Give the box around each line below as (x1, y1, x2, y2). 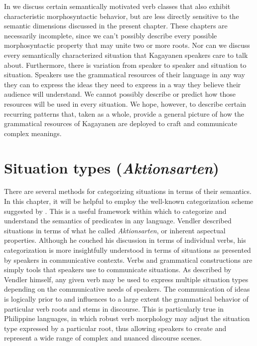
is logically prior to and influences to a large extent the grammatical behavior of (4, 293, 249, 304)
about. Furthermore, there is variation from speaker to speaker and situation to (4, 59, 247, 70)
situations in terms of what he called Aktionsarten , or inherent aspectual (4, 225, 226, 235)
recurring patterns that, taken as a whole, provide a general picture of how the (4, 108, 244, 119)
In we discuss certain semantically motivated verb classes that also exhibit (4, 1, 231, 11)
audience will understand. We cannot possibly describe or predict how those (4, 89, 236, 99)
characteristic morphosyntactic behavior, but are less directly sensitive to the (4, 10, 239, 21)
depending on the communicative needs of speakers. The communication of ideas (4, 284, 250, 294)
